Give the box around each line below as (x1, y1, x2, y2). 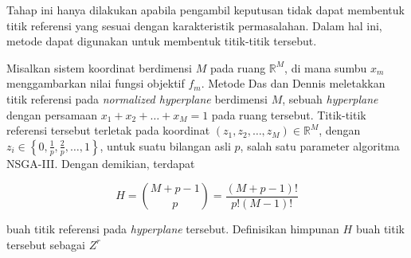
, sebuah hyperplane (282, 90, 378, 107)
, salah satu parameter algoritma (240, 137, 400, 154)
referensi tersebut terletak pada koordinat (6, 122, 210, 139)
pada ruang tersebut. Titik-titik (211, 106, 366, 123)
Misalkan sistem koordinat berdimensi (6, 59, 192, 76)
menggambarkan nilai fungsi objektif (6, 75, 185, 92)
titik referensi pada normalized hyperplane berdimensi (6, 90, 268, 107)
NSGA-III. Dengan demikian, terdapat (6, 154, 195, 171)
